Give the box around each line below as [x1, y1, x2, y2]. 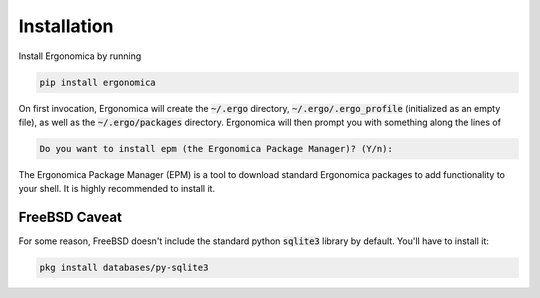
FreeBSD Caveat [18, 209, 122, 226]
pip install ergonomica [39, 76, 157, 88]
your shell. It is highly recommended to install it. [18, 183, 215, 195]
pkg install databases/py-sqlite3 [39, 262, 209, 274]
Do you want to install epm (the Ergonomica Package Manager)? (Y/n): [39, 143, 394, 154]
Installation [18, 15, 114, 37]
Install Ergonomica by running [18, 50, 142, 62]
